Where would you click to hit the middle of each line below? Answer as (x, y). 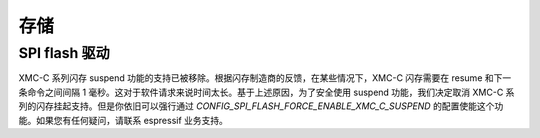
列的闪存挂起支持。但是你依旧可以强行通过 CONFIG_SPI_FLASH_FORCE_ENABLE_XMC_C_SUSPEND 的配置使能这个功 (261, 106)
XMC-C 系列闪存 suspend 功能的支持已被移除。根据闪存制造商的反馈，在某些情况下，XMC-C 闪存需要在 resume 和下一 (265, 78)
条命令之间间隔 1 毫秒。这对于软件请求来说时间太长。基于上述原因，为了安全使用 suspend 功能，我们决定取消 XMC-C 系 (266, 92)
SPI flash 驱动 (64, 53)
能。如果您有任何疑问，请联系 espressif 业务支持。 (123, 120)
